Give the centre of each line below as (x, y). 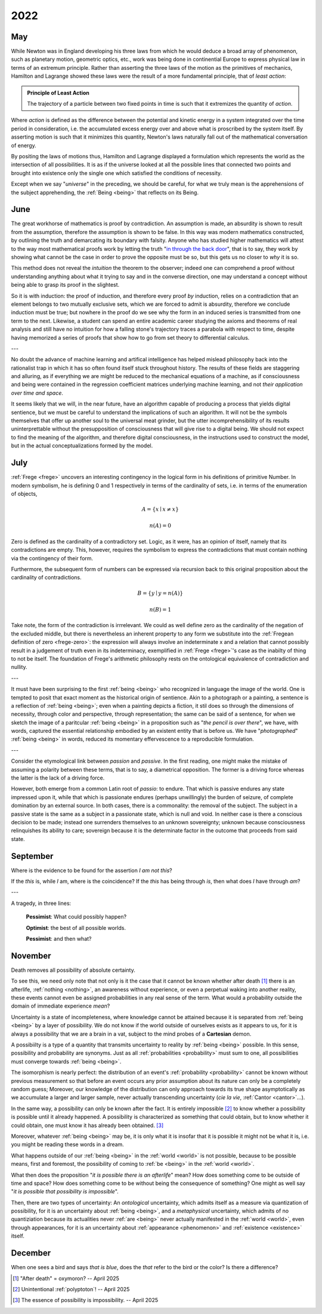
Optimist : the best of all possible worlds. (76, 928)
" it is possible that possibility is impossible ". (65, 1192)
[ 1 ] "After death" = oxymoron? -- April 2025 (66, 1278)
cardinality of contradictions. (46, 578)
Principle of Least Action (58, 93)
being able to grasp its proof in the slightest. (65, 285)
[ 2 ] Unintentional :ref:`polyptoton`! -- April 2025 (71, 1289)
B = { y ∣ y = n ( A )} (160, 593)
